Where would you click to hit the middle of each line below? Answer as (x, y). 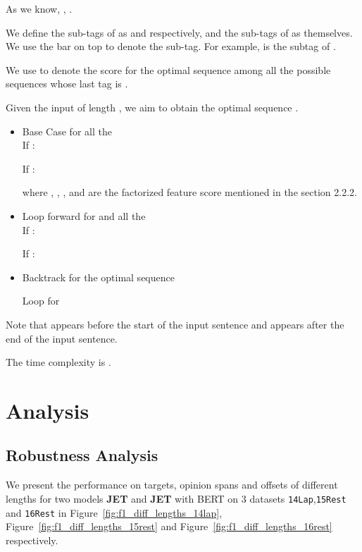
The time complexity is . (58, 362)
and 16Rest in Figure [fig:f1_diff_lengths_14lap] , (114, 512)
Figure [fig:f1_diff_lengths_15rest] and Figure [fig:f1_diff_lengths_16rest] (169, 526)
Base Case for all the (67, 131)
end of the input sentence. (62, 338)
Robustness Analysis (82, 455)
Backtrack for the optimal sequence (98, 277)
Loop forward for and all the (84, 215)
